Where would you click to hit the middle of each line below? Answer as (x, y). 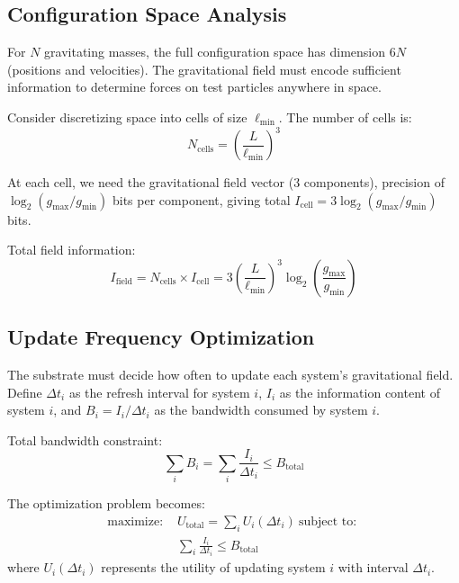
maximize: (135, 521)
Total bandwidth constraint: (85, 439)
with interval (373, 567)
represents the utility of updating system (213, 567)
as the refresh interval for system (159, 392)
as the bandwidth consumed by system (261, 410)
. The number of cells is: (345, 117)
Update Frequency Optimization (161, 337)
